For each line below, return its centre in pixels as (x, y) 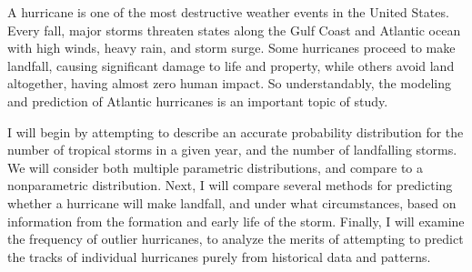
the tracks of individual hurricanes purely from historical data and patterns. (219, 256)
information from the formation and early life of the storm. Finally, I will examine (236, 221)
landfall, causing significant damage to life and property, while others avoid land (231, 65)
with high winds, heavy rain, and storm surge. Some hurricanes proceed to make (231, 48)
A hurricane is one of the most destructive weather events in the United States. (228, 12)
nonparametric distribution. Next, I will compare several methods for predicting (230, 185)
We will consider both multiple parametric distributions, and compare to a (216, 167)
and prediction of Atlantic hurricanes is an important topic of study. (198, 101)
